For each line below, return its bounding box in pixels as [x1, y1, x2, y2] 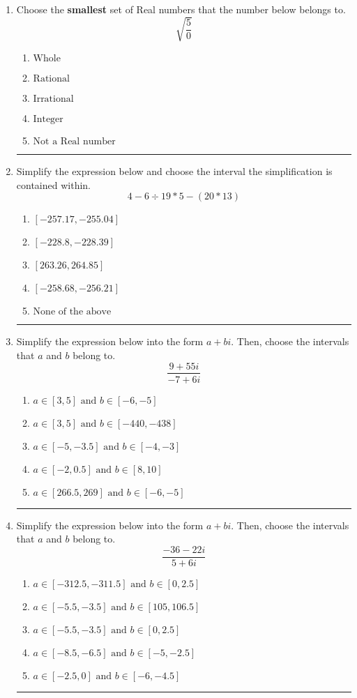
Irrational [33, 94, 74, 105]
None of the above [33, 307, 112, 317]
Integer [33, 114, 63, 125]
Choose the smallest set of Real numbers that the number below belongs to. [16, 2, 346, 16]
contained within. [16, 177, 91, 192]
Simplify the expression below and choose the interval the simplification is [16, 164, 333, 179]
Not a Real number [33, 137, 116, 147]
